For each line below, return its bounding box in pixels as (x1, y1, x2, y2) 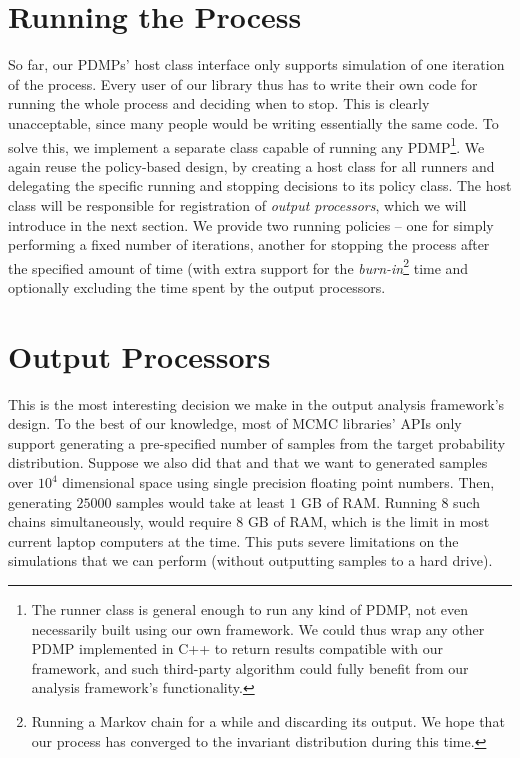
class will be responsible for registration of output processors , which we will (8, 194, 467, 215)
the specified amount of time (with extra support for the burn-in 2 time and (8, 254, 469, 278)
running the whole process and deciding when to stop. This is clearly (8, 93, 430, 114)
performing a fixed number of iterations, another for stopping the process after (8, 234, 490, 255)
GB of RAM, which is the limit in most (247, 511, 490, 532)
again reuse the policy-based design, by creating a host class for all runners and (8, 155, 495, 176)
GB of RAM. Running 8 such (301, 491, 480, 512)
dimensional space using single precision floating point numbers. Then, (62, 472, 495, 493)
